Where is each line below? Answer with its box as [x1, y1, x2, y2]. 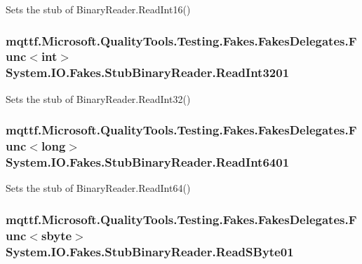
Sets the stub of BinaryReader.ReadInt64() [6, 181, 191, 195]
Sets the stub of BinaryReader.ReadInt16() [6, 2, 191, 16]
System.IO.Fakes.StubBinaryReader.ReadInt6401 [6, 153, 290, 171]
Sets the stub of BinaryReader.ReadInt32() [6, 91, 191, 106]
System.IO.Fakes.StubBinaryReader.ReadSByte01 [6, 242, 294, 260]
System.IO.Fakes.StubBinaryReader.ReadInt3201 [6, 64, 290, 81]
